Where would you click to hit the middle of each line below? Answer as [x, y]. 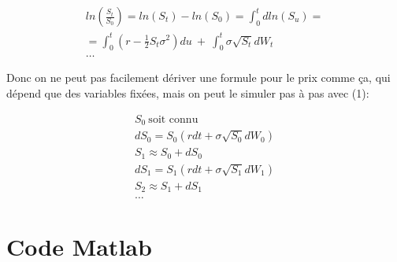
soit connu [173, 119]
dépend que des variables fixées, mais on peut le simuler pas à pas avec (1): [188, 92]
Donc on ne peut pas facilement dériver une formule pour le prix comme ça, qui [198, 77]
